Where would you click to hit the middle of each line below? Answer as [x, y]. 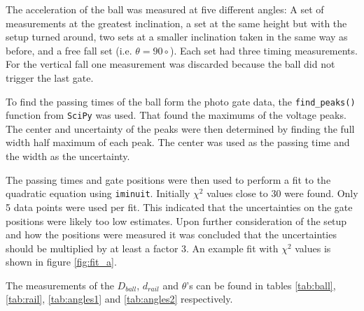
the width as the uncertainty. [68, 156]
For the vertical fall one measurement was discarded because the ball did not [170, 64]
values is [313, 248]
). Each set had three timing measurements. [264, 50]
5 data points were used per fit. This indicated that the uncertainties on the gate [179, 207]
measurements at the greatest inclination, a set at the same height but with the [176, 23]
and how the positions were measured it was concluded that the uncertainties [171, 234]
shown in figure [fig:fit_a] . [61, 262]
